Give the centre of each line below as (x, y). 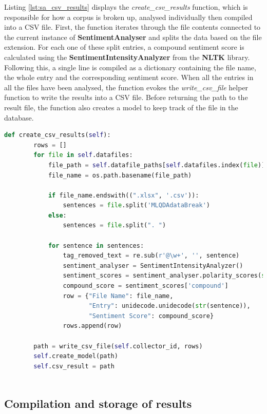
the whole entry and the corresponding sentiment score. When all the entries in (129, 77)
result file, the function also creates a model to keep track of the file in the (121, 107)
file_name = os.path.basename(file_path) (120, 175)
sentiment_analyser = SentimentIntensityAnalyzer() (153, 265)
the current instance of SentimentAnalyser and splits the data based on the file (133, 37)
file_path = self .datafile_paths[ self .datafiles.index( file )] (157, 165)
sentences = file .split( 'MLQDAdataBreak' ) (136, 205)
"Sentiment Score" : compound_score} (151, 316)
